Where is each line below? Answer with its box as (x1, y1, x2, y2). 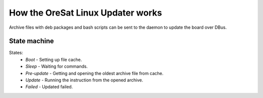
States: (9, 50, 23, 56)
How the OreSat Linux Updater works (9, 7, 162, 18)
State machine (9, 37, 54, 45)
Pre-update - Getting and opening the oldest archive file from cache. (25, 70, 164, 76)
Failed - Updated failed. (25, 84, 73, 90)
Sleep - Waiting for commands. (25, 63, 88, 69)
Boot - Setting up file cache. (25, 57, 82, 62)
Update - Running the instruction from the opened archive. (25, 77, 143, 83)
